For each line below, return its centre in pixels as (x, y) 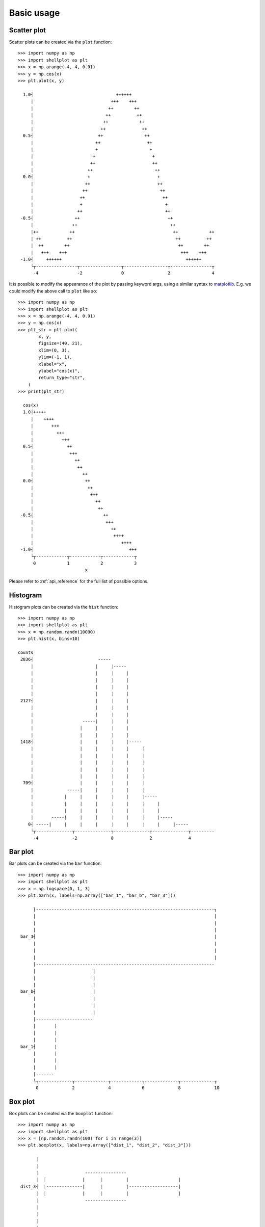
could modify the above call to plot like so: (53, 291)
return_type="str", (62, 378)
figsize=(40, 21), (61, 343)
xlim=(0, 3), (54, 350)
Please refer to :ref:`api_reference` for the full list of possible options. (79, 581)
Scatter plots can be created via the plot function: (61, 42)
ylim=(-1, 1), (55, 357)
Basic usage (34, 13)
